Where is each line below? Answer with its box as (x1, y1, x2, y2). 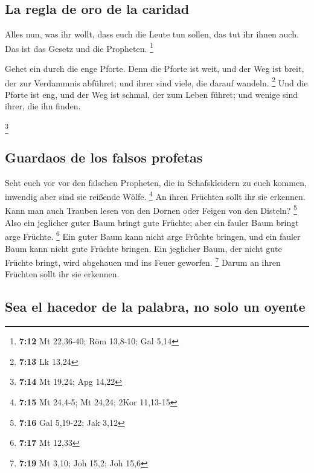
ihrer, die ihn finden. (5, 100, 81, 112)
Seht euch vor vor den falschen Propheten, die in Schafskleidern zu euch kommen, (5, 176, 307, 188)
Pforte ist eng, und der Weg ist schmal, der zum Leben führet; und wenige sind (5, 88, 298, 100)
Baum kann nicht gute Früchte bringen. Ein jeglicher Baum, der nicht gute (5, 242, 282, 254)
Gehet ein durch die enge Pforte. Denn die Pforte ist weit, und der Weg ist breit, (5, 62, 304, 75)
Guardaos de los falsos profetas (5, 147, 203, 166)
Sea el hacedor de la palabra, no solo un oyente (5, 297, 306, 316)
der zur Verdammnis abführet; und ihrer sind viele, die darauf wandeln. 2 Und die (5, 74, 308, 89)
